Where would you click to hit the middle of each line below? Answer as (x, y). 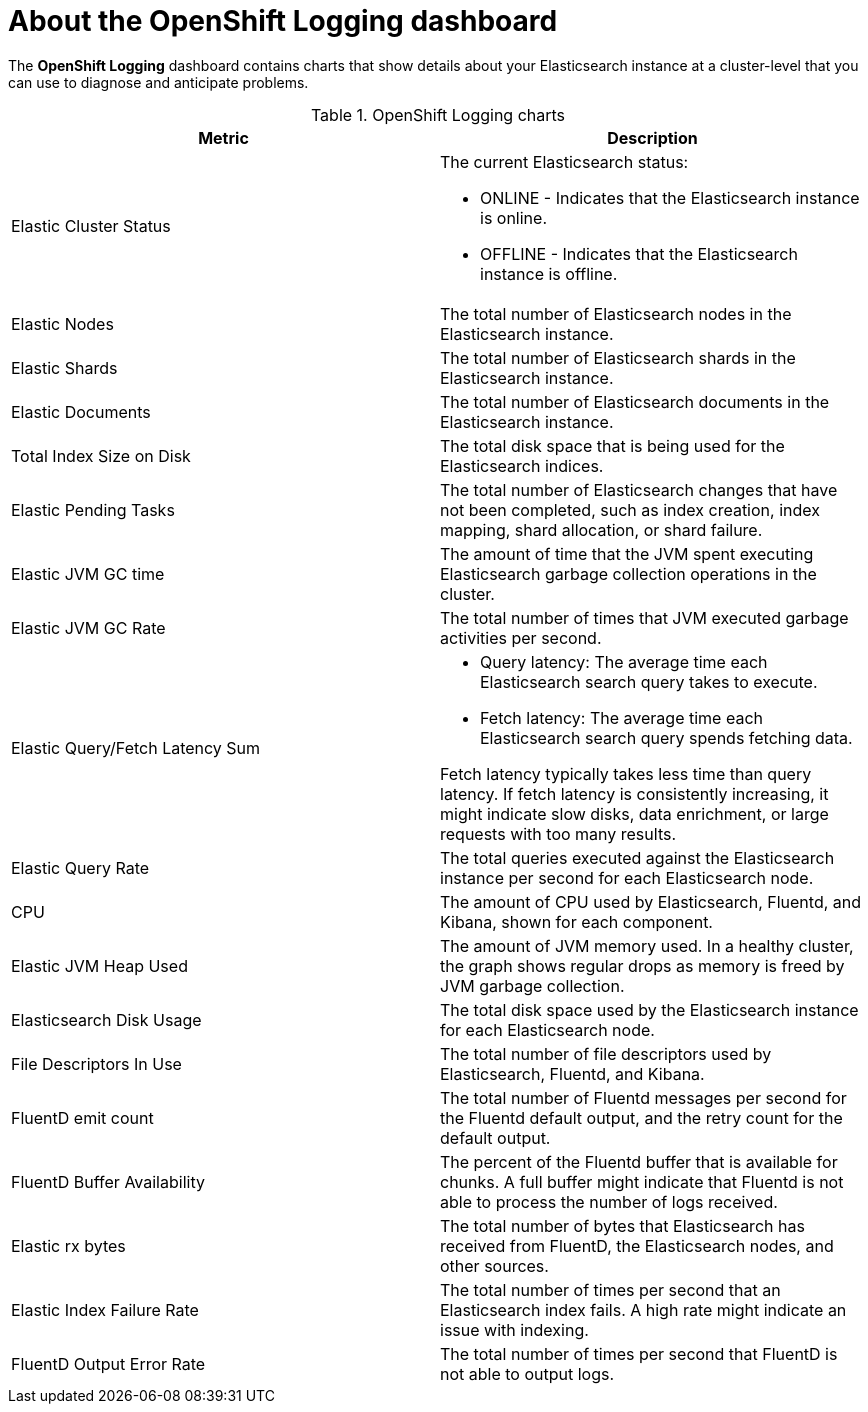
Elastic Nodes (62, 323)
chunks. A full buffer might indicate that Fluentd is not (642, 1181)
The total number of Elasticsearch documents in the (635, 401)
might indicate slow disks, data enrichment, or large (634, 813)
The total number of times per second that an (610, 1289)
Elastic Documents (81, 411)
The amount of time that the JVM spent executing (627, 553)
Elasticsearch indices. (522, 465)
